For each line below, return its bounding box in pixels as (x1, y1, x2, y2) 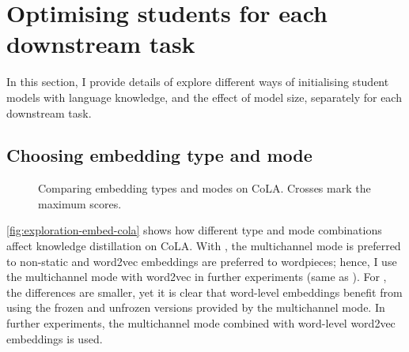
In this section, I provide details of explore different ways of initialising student (6, 73, 389, 90)
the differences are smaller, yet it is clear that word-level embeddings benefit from (6, 283, 403, 300)
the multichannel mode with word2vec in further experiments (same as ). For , (6, 268, 387, 285)
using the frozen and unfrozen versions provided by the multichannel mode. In (6, 299, 385, 316)
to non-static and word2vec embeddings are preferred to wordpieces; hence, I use (6, 253, 397, 269)
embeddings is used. (6, 330, 103, 346)
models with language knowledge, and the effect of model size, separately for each (6, 88, 402, 105)
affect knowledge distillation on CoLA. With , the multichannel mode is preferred (6, 238, 401, 254)
